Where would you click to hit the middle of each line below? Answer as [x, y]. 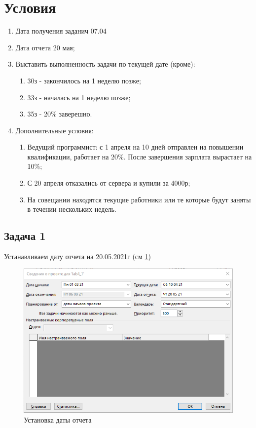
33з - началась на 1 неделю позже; [79, 97]
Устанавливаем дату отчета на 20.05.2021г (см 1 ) [78, 256]
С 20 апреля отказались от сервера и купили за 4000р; [109, 183]
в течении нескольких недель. [72, 209]
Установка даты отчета [58, 419]
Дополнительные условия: [55, 130]
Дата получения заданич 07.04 [61, 31]
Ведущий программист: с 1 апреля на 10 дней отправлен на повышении [135, 147]
